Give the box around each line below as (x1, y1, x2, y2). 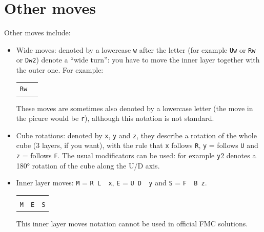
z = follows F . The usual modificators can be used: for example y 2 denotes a (16, 150, 256, 161)
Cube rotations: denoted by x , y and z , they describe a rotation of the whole (16, 130, 257, 140)
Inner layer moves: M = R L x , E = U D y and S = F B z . (16, 177, 207, 188)
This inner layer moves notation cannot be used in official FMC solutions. (16, 218, 248, 229)
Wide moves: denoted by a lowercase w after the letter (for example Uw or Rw (16, 44, 256, 55)
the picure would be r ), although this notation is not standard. (16, 113, 214, 123)
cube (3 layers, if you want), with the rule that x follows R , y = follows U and (16, 140, 258, 151)
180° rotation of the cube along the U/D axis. (16, 160, 160, 171)
